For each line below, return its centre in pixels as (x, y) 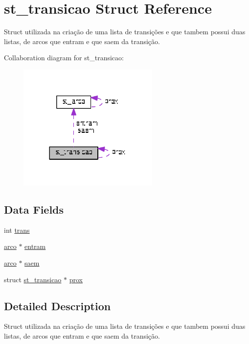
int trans (17, 230)
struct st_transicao (33, 279)
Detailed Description (57, 306)
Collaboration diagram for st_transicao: (64, 58)
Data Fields (34, 209)
